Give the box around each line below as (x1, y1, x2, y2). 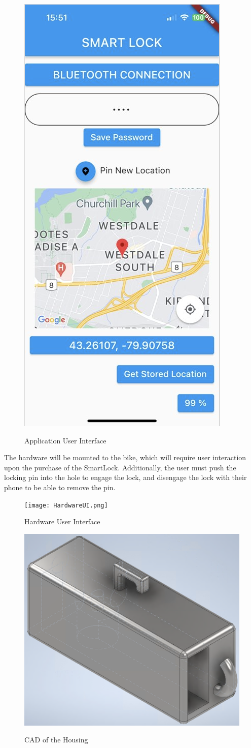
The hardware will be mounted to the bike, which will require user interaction (4, 452, 246, 463)
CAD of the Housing (24, 734, 88, 745)
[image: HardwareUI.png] (24, 501, 108, 509)
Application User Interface (24, 435, 106, 445)
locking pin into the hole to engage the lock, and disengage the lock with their (4, 472, 247, 483)
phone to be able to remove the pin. (4, 482, 116, 492)
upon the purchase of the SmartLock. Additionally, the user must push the (4, 462, 236, 472)
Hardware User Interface (24, 516, 100, 527)
